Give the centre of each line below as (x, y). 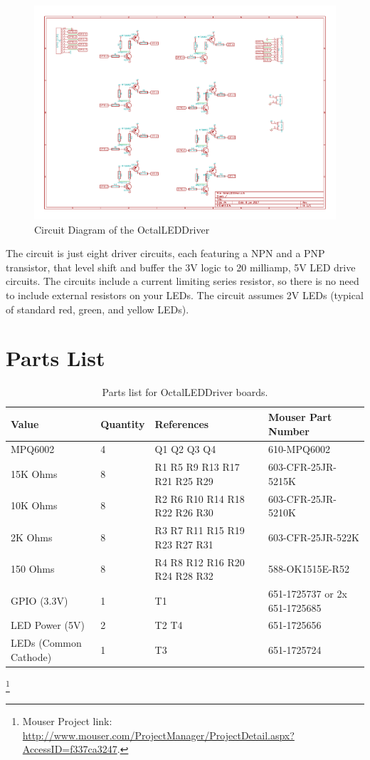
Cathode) (31, 656)
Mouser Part (300, 416)
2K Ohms (32, 537)
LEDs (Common (46, 643)
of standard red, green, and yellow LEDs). (97, 309)
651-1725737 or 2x (307, 593)
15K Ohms (34, 474)
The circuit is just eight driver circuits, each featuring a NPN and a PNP (165, 253)
